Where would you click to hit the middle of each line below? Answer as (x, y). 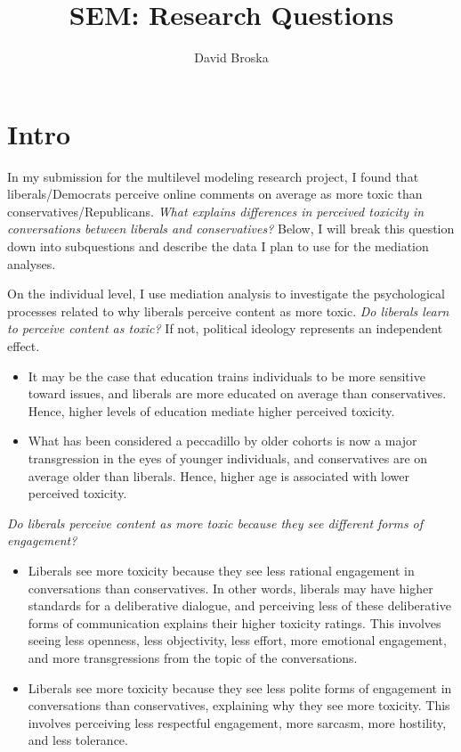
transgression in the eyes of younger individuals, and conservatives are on (228, 458)
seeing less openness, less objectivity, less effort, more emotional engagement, (237, 640)
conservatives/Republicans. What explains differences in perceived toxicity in (216, 211)
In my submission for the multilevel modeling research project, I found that (213, 176)
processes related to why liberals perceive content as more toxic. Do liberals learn (228, 311)
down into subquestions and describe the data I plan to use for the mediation (218, 246)
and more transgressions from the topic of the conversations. (193, 657)
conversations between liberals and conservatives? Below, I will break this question (231, 229)
